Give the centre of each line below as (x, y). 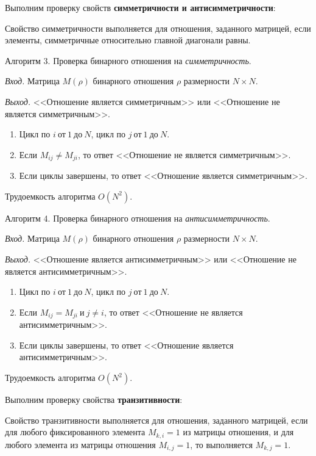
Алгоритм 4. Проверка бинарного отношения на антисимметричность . (138, 218)
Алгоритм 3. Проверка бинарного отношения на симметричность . (128, 60)
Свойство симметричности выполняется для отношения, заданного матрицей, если (158, 28)
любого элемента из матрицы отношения (80, 444)
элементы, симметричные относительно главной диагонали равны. (128, 40)
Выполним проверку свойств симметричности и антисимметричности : (140, 7)
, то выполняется (221, 444)
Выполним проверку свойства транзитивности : (94, 399)
